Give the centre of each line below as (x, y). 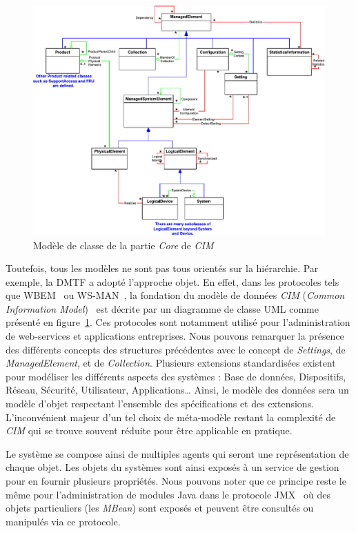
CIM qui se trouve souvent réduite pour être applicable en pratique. (149, 430)
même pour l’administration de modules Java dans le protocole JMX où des (168, 494)
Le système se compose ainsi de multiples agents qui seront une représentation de (177, 453)
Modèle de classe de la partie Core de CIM (123, 245)
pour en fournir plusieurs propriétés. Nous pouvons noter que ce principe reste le (176, 481)
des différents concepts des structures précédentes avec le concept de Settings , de (176, 349)
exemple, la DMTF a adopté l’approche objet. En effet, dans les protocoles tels (172, 281)
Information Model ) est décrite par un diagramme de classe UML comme (162, 308)
